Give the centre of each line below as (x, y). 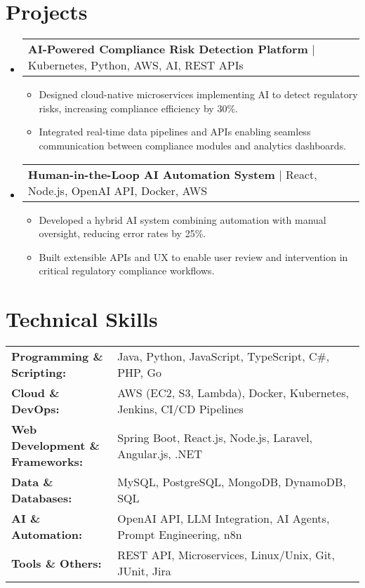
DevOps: (35, 409)
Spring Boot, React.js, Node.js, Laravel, (215, 437)
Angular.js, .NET (160, 453)
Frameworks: (47, 461)
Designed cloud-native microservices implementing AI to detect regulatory (198, 94)
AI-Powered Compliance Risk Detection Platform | (171, 49)
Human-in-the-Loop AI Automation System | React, (172, 174)
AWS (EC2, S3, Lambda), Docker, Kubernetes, (233, 393)
